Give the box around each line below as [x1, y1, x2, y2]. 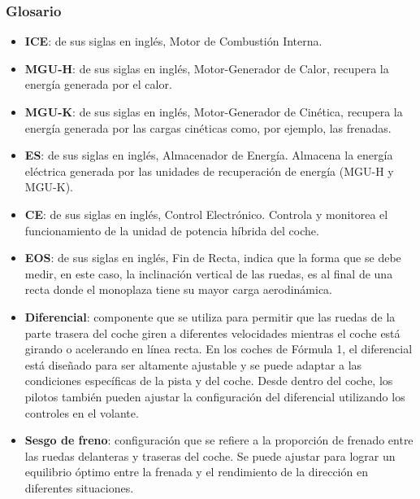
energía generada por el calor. [24, 76, 172, 93]
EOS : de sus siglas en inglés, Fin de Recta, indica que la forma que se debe [24, 249, 401, 266]
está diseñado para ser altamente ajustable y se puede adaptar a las [24, 356, 362, 373]
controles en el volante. [24, 404, 139, 421]
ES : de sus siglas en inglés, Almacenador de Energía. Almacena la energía [24, 147, 393, 164]
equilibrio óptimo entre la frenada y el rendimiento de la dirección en [24, 463, 368, 480]
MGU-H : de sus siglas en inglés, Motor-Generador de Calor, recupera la [24, 59, 389, 77]
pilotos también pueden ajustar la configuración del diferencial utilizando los [24, 387, 405, 405]
